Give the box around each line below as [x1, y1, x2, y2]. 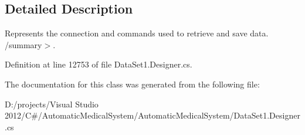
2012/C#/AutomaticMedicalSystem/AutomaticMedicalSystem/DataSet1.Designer [5, 109, 300, 122]
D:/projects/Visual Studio [5, 97, 99, 110]
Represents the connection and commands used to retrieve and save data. [5, 27, 269, 39]
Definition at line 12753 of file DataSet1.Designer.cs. [5, 58, 192, 70]
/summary [5, 38, 42, 50]
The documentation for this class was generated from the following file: [5, 77, 260, 90]
